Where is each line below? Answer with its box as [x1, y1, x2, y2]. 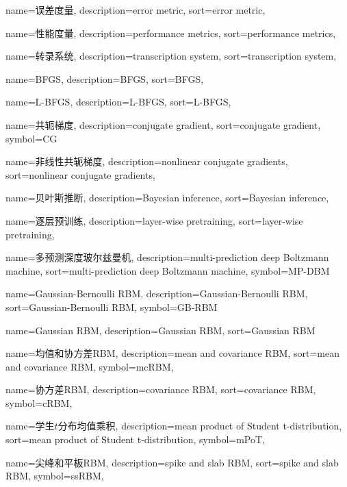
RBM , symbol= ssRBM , [5, 469, 104, 483]
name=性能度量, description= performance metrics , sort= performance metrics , [5, 25, 336, 40]
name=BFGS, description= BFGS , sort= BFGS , [5, 71, 204, 86]
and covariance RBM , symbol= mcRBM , [5, 359, 174, 373]
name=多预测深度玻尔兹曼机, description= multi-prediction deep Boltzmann [5, 250, 329, 264]
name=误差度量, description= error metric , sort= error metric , [5, 3, 266, 16]
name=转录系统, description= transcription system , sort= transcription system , [5, 49, 337, 63]
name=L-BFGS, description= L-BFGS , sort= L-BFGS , [5, 95, 231, 109]
